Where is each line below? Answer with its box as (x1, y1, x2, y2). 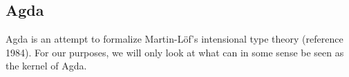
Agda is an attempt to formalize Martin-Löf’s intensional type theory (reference (6, 32, 343, 46)
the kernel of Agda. (6, 58, 87, 73)
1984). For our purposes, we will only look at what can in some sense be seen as (6, 45, 344, 59)
